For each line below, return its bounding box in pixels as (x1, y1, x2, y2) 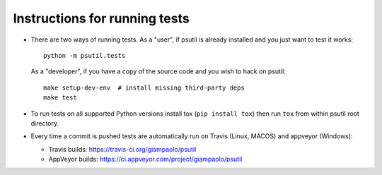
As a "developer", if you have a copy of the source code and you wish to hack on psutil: (30, 67, 286, 76)
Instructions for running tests (13, 11, 190, 26)
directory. (30, 119, 59, 127)
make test (43, 94, 77, 102)
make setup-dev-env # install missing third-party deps (43, 83, 245, 92)
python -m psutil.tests (43, 52, 126, 59)
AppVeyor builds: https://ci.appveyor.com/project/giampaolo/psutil (48, 155, 243, 164)
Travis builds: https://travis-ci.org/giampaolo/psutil (48, 145, 197, 153)
